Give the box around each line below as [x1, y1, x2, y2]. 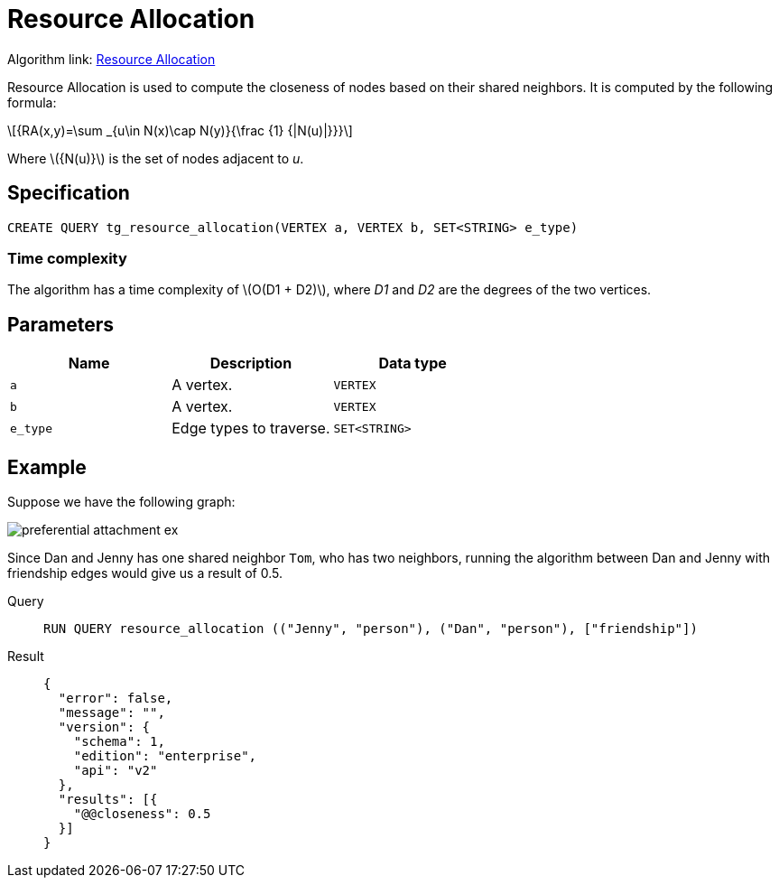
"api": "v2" [73, 763, 158, 778]
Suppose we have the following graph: [7, 494, 236, 510]
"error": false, [58, 691, 173, 706]
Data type [378, 354, 447, 373]
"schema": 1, [73, 734, 165, 750]
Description [209, 354, 292, 373]
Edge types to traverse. [172, 419, 330, 438]
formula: [7, 94, 57, 110]
